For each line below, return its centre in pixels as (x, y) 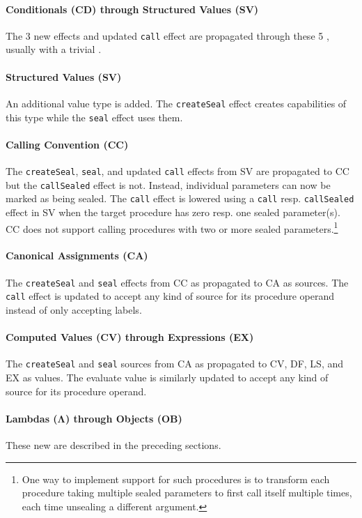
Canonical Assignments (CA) (77, 256)
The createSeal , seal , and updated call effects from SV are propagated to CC (178, 170)
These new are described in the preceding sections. (113, 444)
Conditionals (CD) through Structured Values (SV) (132, 9)
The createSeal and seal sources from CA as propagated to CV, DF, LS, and (175, 364)
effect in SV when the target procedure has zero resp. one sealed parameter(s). (173, 212)
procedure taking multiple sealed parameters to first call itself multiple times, (187, 493)
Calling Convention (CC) (67, 144)
